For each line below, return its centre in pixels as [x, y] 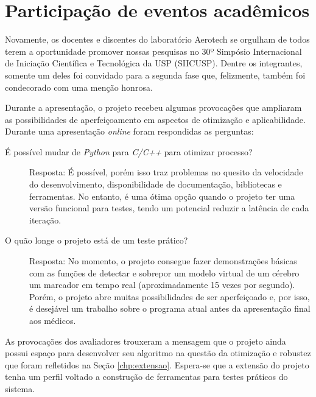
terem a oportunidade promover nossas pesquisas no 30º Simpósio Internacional [153, 51]
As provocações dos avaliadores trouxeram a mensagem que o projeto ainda [146, 341]
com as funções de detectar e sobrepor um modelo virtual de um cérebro [164, 272]
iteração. [45, 220]
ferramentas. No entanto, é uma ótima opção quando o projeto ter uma [162, 196]
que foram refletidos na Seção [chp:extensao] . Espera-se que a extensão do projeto [157, 364]
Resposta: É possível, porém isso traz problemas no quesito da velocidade [166, 172]
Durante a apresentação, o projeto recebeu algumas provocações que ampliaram [153, 107]
